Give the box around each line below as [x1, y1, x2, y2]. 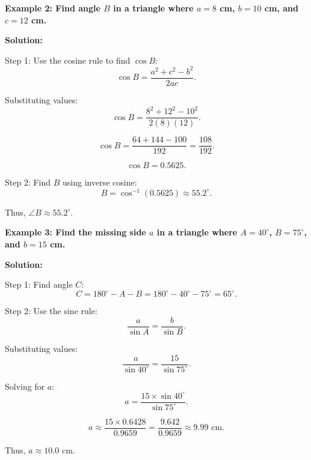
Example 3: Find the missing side [5, 226, 146, 238]
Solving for [5, 380, 45, 392]
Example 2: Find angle [5, 2, 100, 14]
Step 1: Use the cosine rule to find [5, 53, 131, 66]
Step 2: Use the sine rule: [5, 304, 97, 317]
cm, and [264, 2, 298, 14]
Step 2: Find [5, 176, 51, 189]
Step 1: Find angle [5, 278, 73, 291]
